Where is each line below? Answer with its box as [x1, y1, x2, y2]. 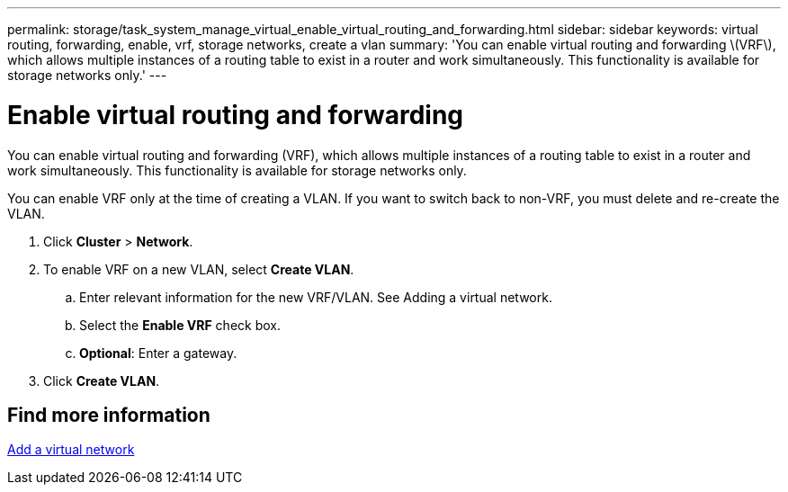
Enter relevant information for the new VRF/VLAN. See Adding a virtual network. [79, 289, 552, 305]
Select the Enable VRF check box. [79, 317, 281, 333]
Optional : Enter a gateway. [79, 344, 237, 361]
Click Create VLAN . [43, 372, 160, 389]
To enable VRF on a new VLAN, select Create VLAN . [43, 261, 354, 277]
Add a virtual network [7, 442, 135, 458]
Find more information [7, 403, 210, 426]
